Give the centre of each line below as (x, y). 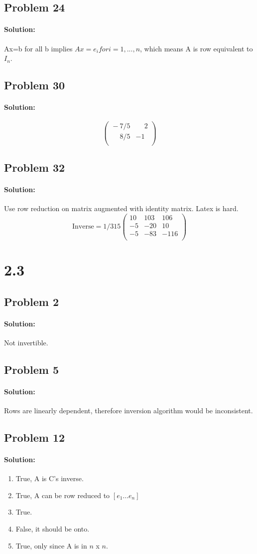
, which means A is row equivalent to (196, 48)
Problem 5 (31, 369)
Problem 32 (35, 167)
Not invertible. (26, 342)
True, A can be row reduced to (63, 495)
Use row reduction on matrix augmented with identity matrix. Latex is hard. (121, 208)
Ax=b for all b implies (38, 48)
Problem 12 (35, 437)
